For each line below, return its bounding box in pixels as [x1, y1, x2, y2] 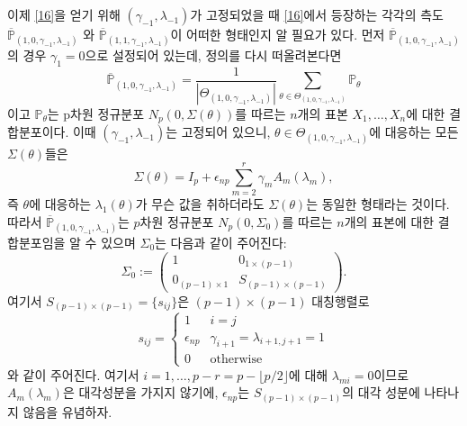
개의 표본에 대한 [344, 212, 435, 231]
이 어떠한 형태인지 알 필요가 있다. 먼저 [170, 25, 385, 43]
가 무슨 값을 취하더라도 [135, 195, 265, 213]
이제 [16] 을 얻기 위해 [7, 5, 121, 23]
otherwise [210, 353, 263, 367]
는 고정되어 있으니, [166, 122, 271, 141]
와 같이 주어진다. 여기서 [7, 365, 139, 384]
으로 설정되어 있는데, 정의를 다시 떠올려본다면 [85, 46, 342, 65]
